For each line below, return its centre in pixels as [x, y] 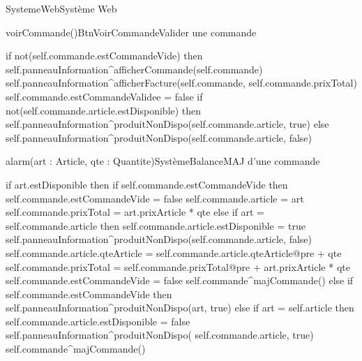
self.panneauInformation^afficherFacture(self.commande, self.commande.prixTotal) [181, 83]
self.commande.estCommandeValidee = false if [104, 96]
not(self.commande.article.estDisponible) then [104, 110]
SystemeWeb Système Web [61, 8]
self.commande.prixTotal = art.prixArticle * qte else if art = [135, 212]
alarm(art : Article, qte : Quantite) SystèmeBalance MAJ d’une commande [163, 161]
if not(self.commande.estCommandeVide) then [104, 56]
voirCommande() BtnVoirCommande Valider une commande [131, 32]
